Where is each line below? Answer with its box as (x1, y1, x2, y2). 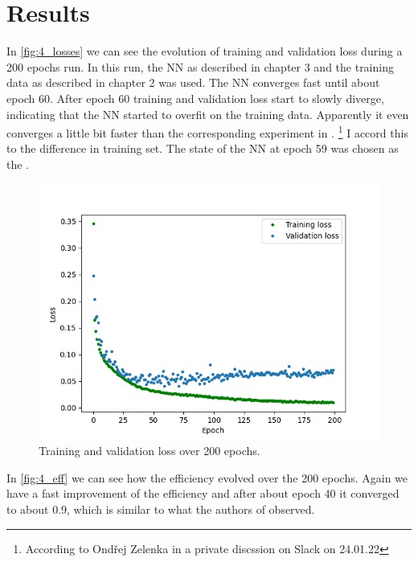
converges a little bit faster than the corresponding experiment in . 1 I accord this (6, 122, 408, 141)
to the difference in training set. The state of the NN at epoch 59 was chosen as (6, 140, 399, 157)
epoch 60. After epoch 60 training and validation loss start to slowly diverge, (6, 89, 384, 106)
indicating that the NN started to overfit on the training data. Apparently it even (6, 105, 409, 122)
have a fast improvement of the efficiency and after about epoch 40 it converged (6, 485, 400, 502)
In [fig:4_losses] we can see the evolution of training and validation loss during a (6, 43, 403, 59)
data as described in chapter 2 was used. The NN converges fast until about (6, 74, 380, 91)
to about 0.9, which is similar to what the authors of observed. (6, 500, 315, 517)
